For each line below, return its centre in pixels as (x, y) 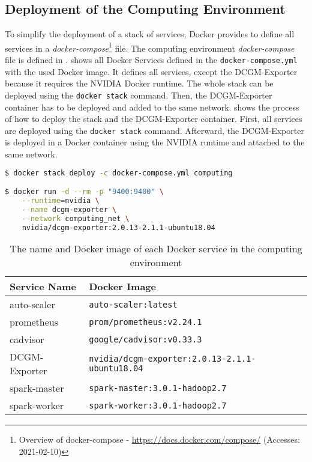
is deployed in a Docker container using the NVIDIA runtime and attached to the (155, 142)
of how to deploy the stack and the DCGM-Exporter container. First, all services (154, 119)
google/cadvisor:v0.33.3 (145, 339)
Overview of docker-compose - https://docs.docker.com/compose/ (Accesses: (159, 439)
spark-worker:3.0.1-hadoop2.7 (158, 405)
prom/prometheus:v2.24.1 (145, 322)
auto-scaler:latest (133, 304)
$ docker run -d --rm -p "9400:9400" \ (84, 192)
